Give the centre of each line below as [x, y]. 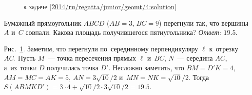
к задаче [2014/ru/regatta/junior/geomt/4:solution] [100, 6]
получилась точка [73, 67]
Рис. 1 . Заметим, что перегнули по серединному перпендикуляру [101, 48]
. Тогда [199, 77]
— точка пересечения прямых [92, 58]
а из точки [20, 67]
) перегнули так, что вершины [204, 23]
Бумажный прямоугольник [43, 23]
